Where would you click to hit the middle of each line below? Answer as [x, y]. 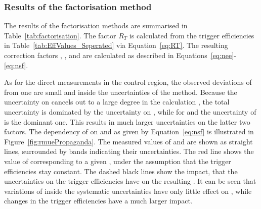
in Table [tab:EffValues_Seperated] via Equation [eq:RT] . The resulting [116, 45]
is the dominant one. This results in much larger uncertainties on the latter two [127, 121]
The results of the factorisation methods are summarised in [96, 25]
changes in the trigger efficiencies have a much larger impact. [98, 201]
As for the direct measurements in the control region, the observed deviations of [128, 82]
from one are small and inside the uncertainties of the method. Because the [121, 92]
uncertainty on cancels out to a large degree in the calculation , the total [117, 102]
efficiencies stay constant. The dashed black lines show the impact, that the [121, 171]
